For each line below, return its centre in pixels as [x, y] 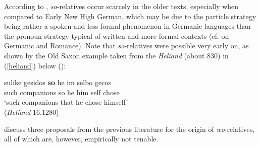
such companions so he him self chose [62, 92]
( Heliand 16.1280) [32, 112]
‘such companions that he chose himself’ [66, 102]
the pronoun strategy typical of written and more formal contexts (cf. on [117, 35]
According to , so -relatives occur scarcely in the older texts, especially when [121, 6]
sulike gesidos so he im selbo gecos [58, 82]
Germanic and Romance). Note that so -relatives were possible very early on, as [126, 46]
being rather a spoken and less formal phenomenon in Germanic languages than [127, 26]
